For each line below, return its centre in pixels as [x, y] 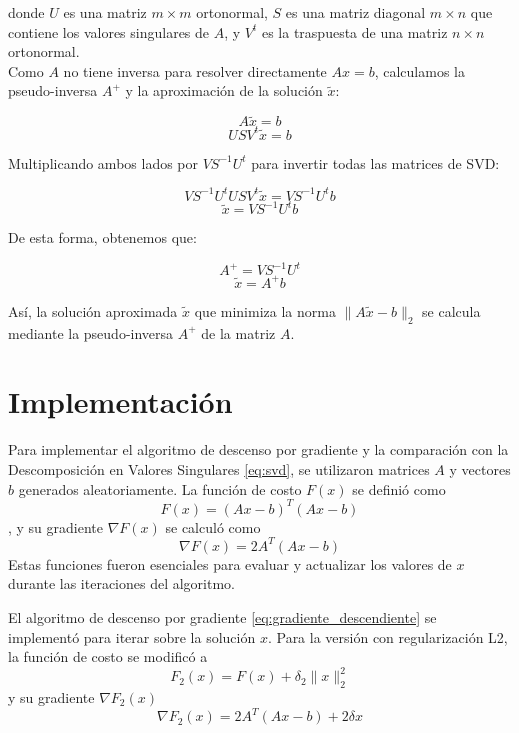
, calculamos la [419, 70]
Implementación [120, 401]
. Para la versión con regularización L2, [387, 636]
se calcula [451, 310]
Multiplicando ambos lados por [103, 162]
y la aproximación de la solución [224, 90]
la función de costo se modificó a [108, 656]
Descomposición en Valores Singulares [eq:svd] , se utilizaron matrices [219, 468]
